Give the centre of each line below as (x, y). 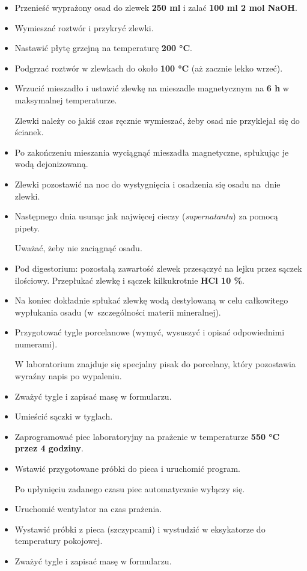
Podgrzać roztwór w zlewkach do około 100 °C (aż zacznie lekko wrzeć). (149, 68)
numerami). (36, 344)
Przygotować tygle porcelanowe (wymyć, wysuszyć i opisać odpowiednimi (150, 332)
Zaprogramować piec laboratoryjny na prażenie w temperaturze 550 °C (147, 436)
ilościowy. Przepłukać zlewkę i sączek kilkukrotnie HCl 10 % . (129, 280)
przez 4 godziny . (49, 448)
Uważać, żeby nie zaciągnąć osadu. (78, 248)
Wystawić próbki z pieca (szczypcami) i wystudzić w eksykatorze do (140, 529)
